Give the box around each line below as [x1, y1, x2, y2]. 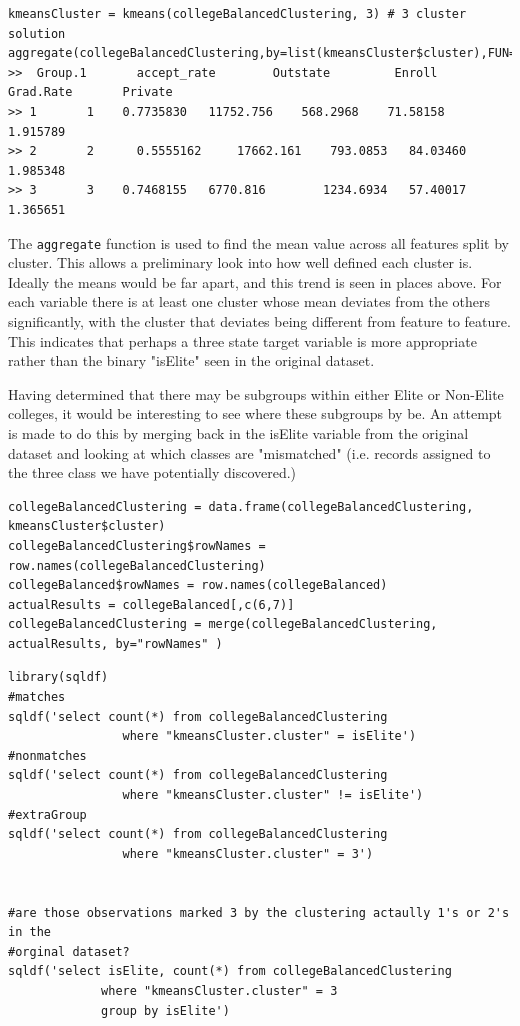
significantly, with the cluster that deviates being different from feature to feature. [8, 310, 511, 331]
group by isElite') [101, 1003, 230, 1018]
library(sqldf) [8, 670, 109, 685]
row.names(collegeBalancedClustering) [8, 558, 266, 573]
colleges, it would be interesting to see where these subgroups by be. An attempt [8, 403, 503, 424]
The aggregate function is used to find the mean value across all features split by [8, 232, 509, 253]
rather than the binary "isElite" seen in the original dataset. [8, 350, 375, 371]
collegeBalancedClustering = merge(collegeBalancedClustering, [8, 617, 438, 632]
